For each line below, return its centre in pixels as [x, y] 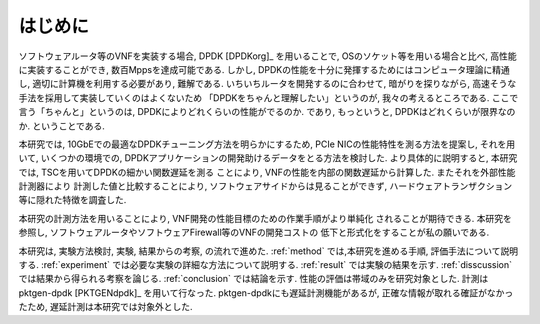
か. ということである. [61, 126]
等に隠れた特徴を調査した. [72, 200]
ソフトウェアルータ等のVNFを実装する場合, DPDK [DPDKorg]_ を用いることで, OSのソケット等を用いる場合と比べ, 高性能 [267, 56]
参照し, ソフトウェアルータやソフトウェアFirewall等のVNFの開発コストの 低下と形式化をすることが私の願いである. [254, 232]
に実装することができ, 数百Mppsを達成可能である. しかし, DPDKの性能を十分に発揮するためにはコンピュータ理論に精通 [264, 69]
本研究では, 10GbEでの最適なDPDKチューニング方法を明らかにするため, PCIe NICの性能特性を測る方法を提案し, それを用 [267, 144]
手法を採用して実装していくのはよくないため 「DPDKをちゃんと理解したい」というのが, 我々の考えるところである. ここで [268, 97]
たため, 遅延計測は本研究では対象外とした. [106, 307]
